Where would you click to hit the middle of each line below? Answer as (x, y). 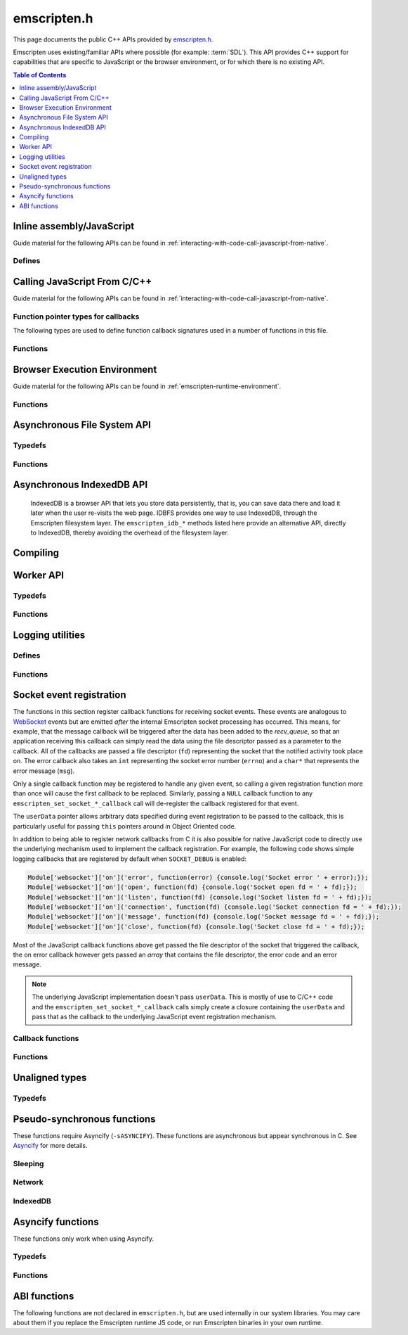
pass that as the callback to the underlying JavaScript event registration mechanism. (154, 1017)
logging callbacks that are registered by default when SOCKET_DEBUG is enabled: (130, 859)
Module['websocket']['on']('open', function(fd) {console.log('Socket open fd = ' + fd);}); (192, 887)
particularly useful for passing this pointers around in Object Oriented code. (125, 826)
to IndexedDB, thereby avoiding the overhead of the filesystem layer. (130, 533)
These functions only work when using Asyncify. (84, 1239)
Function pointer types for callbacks (76, 317)
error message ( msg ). (44, 771)
